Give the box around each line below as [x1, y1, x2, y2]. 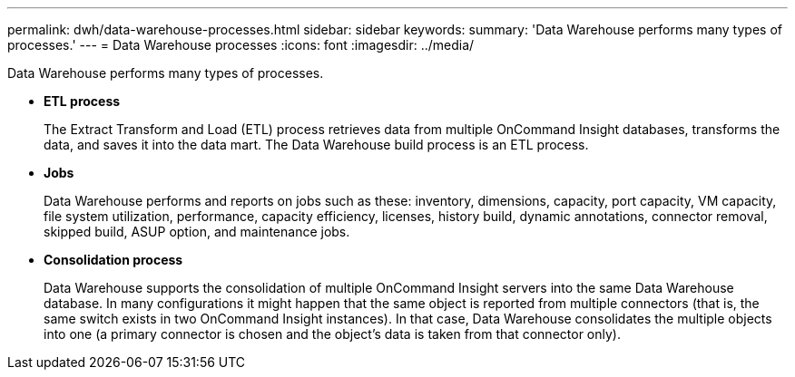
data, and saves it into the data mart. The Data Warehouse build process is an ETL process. [44, 137, 589, 152]
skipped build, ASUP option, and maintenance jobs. [44, 224, 350, 239]
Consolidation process [44, 252, 183, 267]
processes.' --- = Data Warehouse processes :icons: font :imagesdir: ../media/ [7, 37, 475, 53]
